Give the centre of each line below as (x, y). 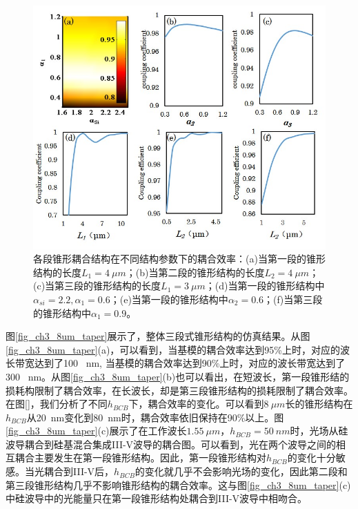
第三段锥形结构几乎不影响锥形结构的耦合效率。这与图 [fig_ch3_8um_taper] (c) (178, 484)
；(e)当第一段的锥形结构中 (169, 299)
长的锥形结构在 (319, 404)
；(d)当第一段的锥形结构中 (265, 286)
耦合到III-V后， (79, 471)
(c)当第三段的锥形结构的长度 (97, 286)
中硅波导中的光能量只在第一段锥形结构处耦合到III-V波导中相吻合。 (157, 498)
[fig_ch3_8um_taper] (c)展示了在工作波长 (96, 431)
